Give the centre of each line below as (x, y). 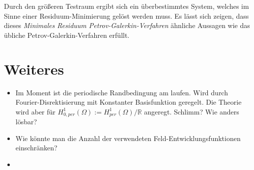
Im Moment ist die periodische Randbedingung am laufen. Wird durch (122, 92)
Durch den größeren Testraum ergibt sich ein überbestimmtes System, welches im (127, 6)
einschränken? (36, 148)
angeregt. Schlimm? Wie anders (192, 111)
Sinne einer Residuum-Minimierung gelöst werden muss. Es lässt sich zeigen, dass (127, 15)
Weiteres (34, 69)
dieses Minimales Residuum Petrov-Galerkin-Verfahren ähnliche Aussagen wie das (127, 25)
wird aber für (35, 111)
